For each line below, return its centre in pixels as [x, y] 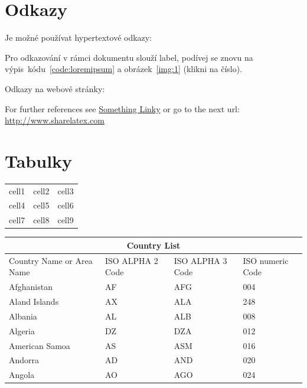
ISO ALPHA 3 [200, 260]
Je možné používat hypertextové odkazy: [79, 38]
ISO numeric [266, 260]
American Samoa [40, 345]
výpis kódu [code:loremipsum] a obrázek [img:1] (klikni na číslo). [124, 69]
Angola [22, 375]
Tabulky [39, 160]
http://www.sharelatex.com [55, 120]
